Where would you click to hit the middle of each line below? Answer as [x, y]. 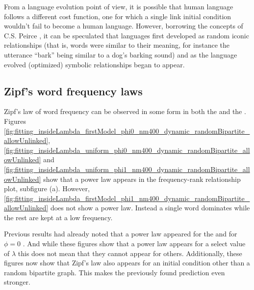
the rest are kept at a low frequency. [58, 217]
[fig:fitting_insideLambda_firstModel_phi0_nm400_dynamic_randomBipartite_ [127, 130]
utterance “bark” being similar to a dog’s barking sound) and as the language [121, 54]
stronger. [17, 282]
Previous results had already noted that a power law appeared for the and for [121, 234]
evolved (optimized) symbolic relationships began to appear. [94, 64]
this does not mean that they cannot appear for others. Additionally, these [130, 253]
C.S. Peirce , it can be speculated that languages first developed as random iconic [127, 35]
